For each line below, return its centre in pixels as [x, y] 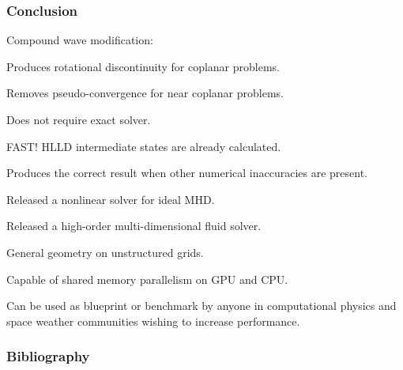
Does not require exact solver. [79, 119]
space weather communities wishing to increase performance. [153, 321]
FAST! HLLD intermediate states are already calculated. [144, 146]
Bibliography [48, 356]
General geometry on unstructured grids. [105, 252]
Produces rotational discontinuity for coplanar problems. [143, 66]
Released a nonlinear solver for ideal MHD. [111, 199]
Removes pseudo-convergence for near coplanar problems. [145, 93]
